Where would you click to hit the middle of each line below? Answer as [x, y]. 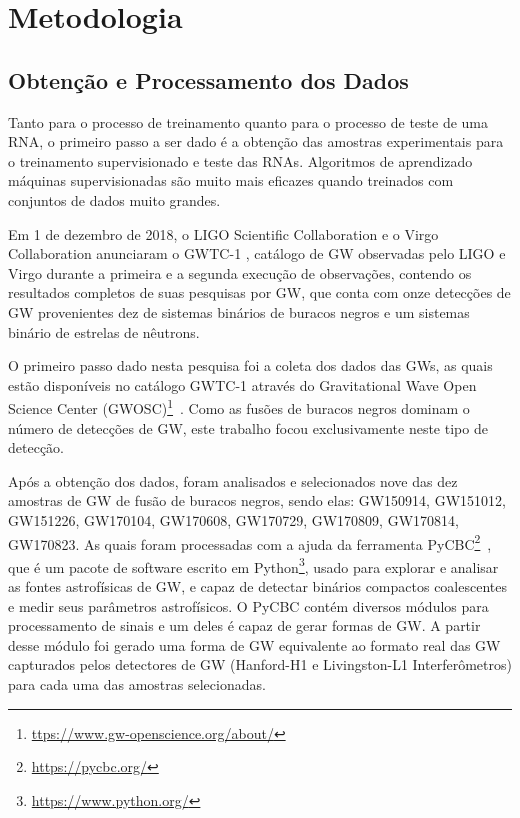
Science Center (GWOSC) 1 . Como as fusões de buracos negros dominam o [239, 406]
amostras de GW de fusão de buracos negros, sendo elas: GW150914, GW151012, [257, 500]
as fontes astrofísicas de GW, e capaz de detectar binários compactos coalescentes [257, 586]
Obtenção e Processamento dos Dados [208, 79]
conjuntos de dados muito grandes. [114, 199]
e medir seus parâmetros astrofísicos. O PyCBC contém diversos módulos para [248, 605]
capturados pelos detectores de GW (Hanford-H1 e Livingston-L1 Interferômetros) [260, 664]
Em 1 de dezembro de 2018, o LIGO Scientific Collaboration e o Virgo [223, 233]
